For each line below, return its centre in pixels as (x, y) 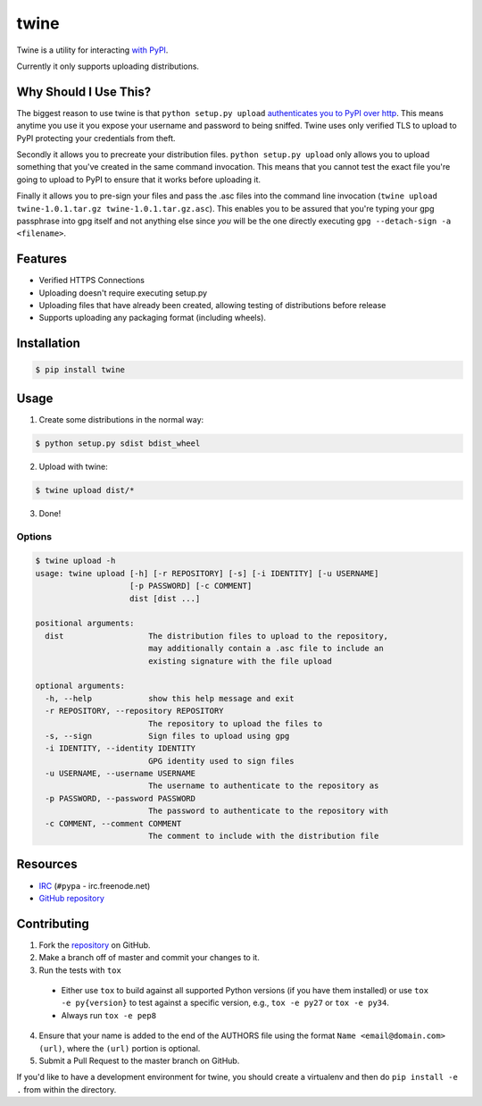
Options (34, 536)
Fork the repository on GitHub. (95, 945)
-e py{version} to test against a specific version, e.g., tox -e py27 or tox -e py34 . (225, 1003)
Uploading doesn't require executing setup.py (123, 293)
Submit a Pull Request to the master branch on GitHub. (139, 1060)
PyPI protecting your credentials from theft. (96, 138)
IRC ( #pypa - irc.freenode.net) (95, 885)
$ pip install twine (80, 370)
